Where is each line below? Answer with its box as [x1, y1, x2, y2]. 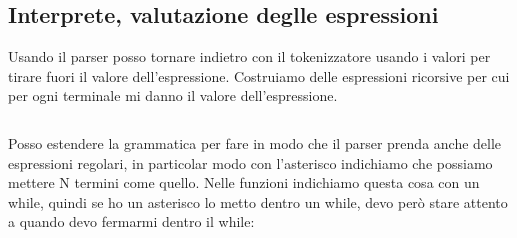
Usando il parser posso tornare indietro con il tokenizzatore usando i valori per [8, 46, 491, 67]
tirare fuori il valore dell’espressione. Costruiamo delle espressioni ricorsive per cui [8, 65, 510, 86]
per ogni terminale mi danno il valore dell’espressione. [8, 85, 338, 106]
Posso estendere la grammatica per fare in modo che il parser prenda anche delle [8, 132, 502, 153]
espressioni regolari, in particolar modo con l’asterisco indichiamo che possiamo [8, 152, 493, 173]
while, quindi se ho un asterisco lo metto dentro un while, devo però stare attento [8, 191, 508, 212]
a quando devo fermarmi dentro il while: [8, 211, 255, 232]
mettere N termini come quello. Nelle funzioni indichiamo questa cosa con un [8, 172, 480, 193]
